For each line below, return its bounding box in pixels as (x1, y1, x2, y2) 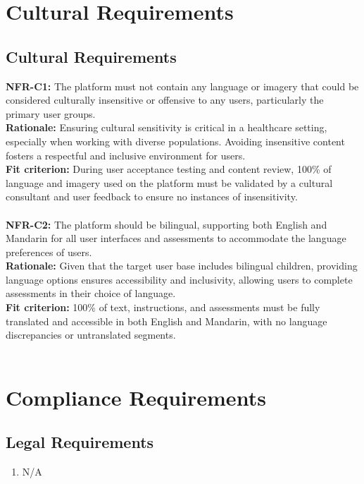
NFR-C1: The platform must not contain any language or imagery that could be (6, 78, 359, 93)
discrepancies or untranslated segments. (6, 327, 176, 342)
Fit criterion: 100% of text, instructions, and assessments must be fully (6, 300, 320, 315)
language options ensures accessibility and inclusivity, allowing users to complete (6, 272, 353, 286)
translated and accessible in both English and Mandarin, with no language (6, 313, 327, 328)
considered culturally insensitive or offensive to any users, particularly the (6, 92, 324, 107)
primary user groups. (6, 106, 96, 121)
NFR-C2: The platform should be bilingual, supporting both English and (6, 217, 327, 231)
